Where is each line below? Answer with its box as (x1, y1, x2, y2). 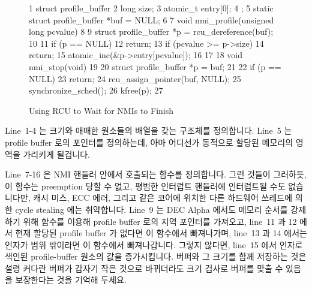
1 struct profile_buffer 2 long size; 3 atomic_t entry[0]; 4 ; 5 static (29, 2, 274, 14)
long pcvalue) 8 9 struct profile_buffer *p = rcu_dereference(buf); (29, 25, 274, 38)
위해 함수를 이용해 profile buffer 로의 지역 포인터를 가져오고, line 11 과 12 (23, 215, 297, 227)
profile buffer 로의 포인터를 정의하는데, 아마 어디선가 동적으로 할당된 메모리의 (5, 136, 293, 148)
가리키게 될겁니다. (23, 147, 91, 160)
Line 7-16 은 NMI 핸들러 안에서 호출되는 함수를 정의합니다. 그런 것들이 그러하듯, (5, 168, 307, 180)
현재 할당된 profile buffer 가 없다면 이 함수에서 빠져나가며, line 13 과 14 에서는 (15, 227, 307, 239)
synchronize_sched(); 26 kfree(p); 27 (29, 84, 163, 97)
